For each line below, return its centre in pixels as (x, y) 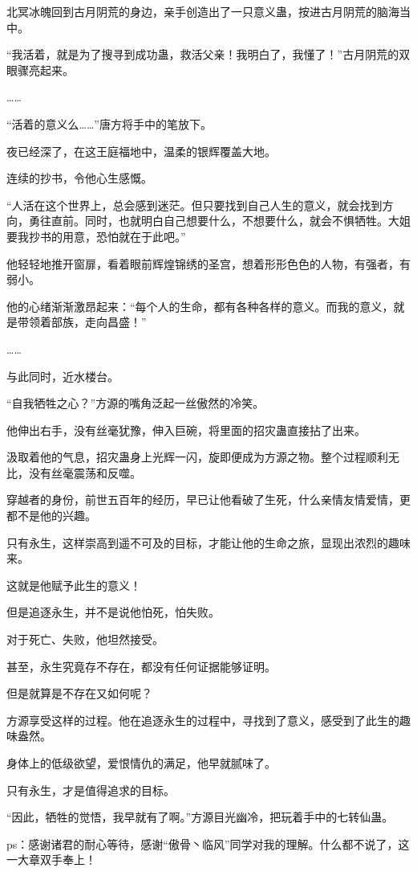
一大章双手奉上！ (51, 860)
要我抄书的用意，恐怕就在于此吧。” (96, 236)
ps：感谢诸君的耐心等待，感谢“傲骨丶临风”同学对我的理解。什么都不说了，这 (208, 843)
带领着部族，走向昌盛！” (82, 322)
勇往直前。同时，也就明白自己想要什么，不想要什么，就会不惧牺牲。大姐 (219, 221)
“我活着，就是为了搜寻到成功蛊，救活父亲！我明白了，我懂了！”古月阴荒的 (203, 54)
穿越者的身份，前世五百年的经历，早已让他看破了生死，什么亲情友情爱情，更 (208, 499)
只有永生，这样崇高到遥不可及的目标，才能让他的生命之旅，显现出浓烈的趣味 (208, 542)
